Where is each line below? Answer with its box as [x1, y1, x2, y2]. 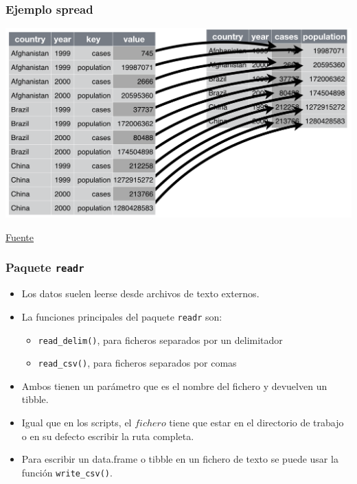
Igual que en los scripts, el [21, 415, 132, 430]
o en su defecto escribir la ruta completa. [21, 428, 194, 443]
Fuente [5, 229, 34, 244]
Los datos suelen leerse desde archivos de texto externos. [21, 286, 260, 301]
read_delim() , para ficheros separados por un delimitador [38, 332, 283, 347]
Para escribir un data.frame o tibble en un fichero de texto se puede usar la [21, 452, 338, 466]
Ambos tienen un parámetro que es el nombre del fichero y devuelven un [21, 378, 327, 393]
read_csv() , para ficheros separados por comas [38, 356, 237, 370]
